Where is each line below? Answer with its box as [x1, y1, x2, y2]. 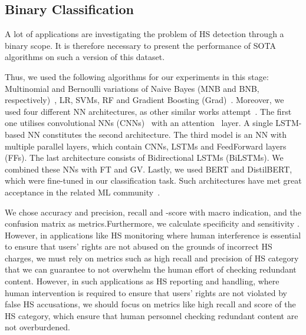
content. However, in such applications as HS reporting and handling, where [5, 275, 279, 287]
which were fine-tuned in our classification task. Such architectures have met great [5, 174, 302, 187]
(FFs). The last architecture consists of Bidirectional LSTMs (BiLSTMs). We [5, 151, 284, 164]
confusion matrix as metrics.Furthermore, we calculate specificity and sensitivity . [5, 217, 300, 230]
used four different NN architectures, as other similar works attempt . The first [5, 105, 292, 117]
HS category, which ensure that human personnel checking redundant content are [5, 309, 298, 321]
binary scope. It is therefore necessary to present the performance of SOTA [5, 39, 276, 51]
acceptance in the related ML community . [5, 185, 160, 198]
